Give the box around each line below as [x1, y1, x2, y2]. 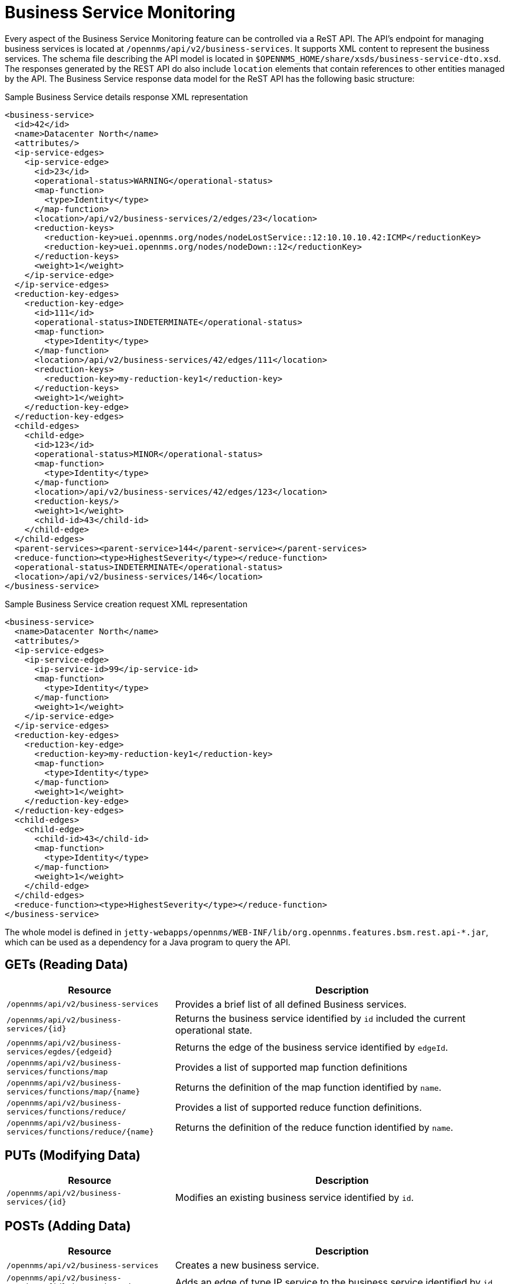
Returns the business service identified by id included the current [175, 1012, 466, 1024]
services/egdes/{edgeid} [6, 1047, 113, 1056]
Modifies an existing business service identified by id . [175, 1192, 414, 1204]
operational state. [175, 1024, 252, 1036]
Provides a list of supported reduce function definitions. [175, 1101, 422, 1113]
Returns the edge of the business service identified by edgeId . [175, 1041, 448, 1053]
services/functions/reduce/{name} [6, 1127, 154, 1136]
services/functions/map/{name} [6, 1087, 140, 1096]
